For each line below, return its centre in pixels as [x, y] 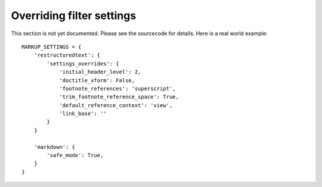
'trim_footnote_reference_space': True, [119, 97]
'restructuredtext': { [67, 55]
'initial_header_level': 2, [100, 72]
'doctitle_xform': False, [97, 80]
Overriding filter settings [74, 15]
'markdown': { [55, 147]
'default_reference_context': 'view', [116, 105]
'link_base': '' [83, 114]
